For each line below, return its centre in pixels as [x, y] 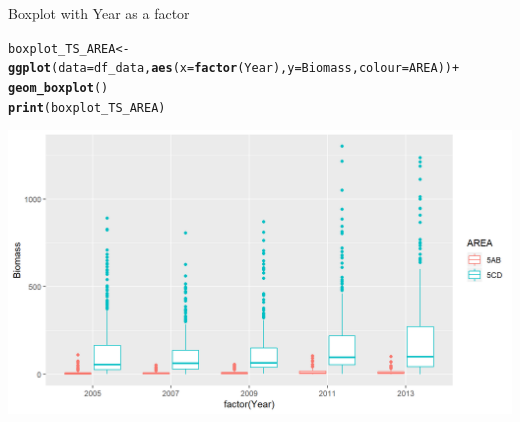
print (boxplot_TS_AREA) [87, 107]
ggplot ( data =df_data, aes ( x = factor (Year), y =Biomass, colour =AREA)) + [234, 68]
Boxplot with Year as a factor [99, 13]
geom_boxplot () [58, 87]
